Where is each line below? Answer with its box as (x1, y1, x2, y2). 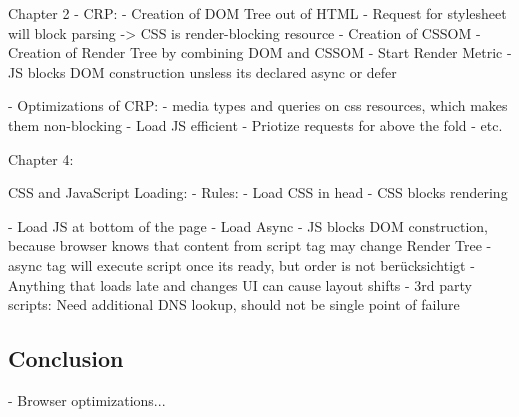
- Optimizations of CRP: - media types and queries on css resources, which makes (8, 95, 508, 116)
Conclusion (8, 343, 124, 374)
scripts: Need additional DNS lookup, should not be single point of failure (8, 294, 460, 315)
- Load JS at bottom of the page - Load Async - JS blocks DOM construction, (8, 215, 488, 236)
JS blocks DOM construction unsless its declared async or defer (8, 61, 397, 82)
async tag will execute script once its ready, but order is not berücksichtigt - (8, 254, 475, 275)
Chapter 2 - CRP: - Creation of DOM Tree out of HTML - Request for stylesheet (8, 3, 507, 23)
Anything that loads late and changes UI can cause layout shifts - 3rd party (8, 274, 473, 295)
